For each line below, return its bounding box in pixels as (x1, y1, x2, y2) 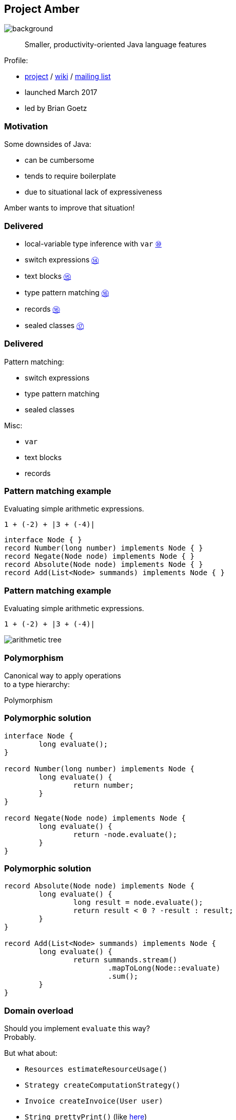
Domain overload (4, 1005, 74, 1016)
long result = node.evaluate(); (73, 898, 203, 907)
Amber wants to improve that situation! (4, 203, 135, 213)
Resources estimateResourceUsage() (25, 1065, 168, 1074)
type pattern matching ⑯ (25, 288, 109, 297)
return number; (73, 781, 134, 789)
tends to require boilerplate (25, 172, 116, 181)
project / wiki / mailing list (25, 72, 111, 81)
